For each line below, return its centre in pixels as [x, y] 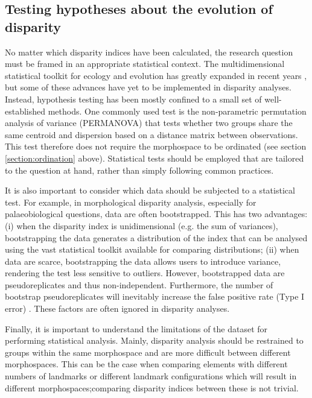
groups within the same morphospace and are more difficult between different [148, 352]
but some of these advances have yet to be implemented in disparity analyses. [148, 87]
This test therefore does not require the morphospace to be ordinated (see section [156, 146]
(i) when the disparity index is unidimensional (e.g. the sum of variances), [142, 225]
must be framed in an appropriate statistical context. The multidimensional [145, 64]
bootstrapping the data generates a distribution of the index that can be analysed [156, 237]
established [25, 111]
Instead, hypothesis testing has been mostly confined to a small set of [133, 99]
